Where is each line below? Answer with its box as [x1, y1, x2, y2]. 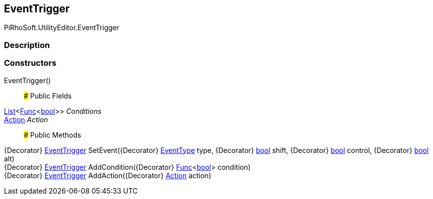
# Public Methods [24, 130, 81, 139]
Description [4, 40, 50, 50]
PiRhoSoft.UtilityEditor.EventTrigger [4, 23, 120, 32]
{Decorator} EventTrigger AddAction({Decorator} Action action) [4, 171, 211, 180]
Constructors [4, 58, 57, 68]
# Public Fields [24, 91, 72, 100]
